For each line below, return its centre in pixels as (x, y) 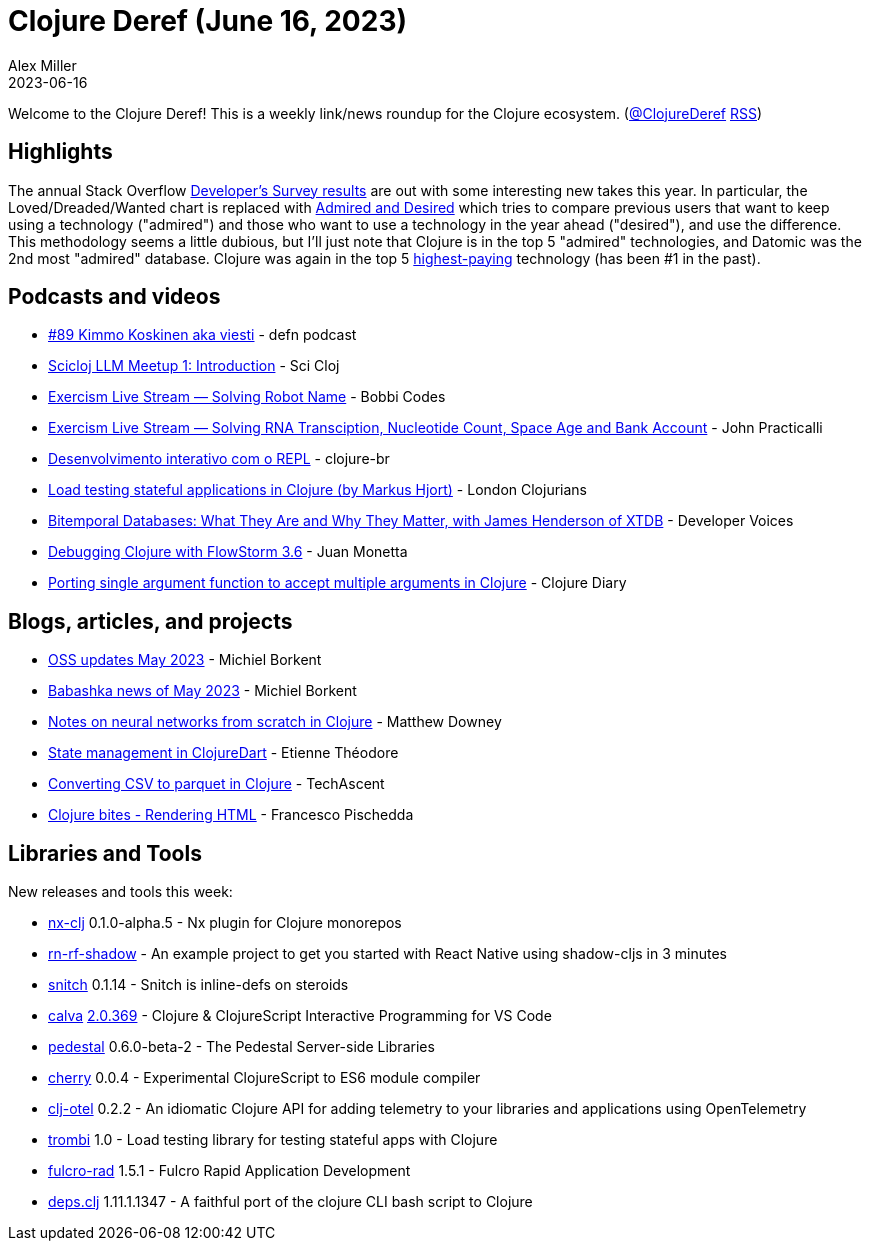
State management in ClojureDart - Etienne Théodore (223, 753)
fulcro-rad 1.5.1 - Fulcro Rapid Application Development (229, 1171)
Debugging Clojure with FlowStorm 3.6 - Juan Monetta (228, 552)
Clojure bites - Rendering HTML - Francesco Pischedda (231, 815)
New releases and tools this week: (120, 892)
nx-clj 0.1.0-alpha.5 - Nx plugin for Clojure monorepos (225, 923)
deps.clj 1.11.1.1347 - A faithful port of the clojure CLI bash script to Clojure (290, 1202)
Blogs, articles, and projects (150, 621)
